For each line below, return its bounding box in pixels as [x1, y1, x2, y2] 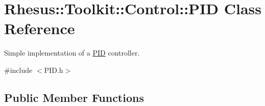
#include [4, 64, 33, 75]
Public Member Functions [4, 89, 144, 105]
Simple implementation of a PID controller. [4, 47, 140, 58]
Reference [4, 18, 75, 39]
